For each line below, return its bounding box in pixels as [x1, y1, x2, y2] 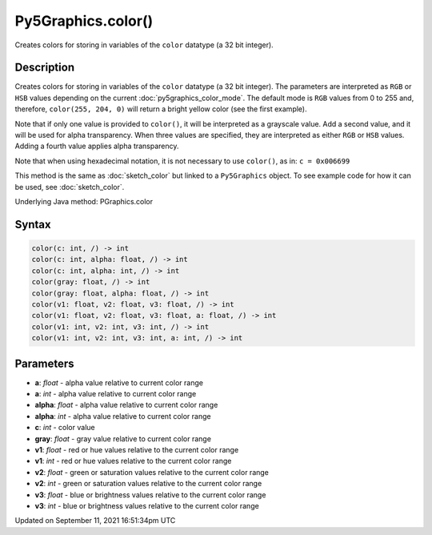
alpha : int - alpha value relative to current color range [34, 411, 211, 420]
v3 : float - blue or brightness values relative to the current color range [34, 489, 266, 500]
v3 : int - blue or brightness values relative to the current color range [34, 501, 259, 510]
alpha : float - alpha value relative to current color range [34, 400, 218, 410]
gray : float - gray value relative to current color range [34, 433, 212, 444]
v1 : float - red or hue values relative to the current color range [34, 444, 239, 454]
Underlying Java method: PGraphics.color [14, 196, 154, 206]
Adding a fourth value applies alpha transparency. [14, 141, 179, 151]
